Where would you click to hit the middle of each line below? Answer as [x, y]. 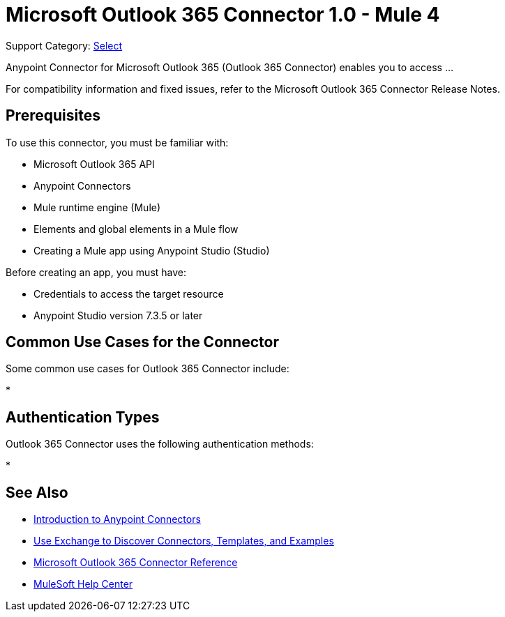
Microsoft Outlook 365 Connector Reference [136, 563]
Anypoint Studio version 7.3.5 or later [118, 315]
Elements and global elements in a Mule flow [136, 229]
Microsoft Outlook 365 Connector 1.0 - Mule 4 [223, 15]
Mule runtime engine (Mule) [97, 207]
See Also [37, 492]
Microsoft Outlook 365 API [94, 164]
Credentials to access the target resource [129, 294]
